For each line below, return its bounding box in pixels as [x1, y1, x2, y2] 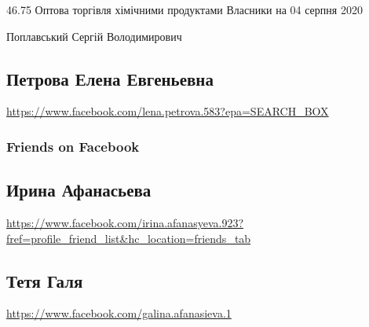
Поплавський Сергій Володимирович [6, 28, 182, 44]
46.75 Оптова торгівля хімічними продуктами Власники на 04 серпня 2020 [6, 2, 363, 17]
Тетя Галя [6, 268, 83, 292]
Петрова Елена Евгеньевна [6, 66, 214, 90]
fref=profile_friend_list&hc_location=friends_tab [6, 230, 251, 246]
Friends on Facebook [6, 136, 140, 156]
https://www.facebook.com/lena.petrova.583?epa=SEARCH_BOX [6, 103, 329, 119]
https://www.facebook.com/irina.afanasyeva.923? [6, 215, 243, 231]
